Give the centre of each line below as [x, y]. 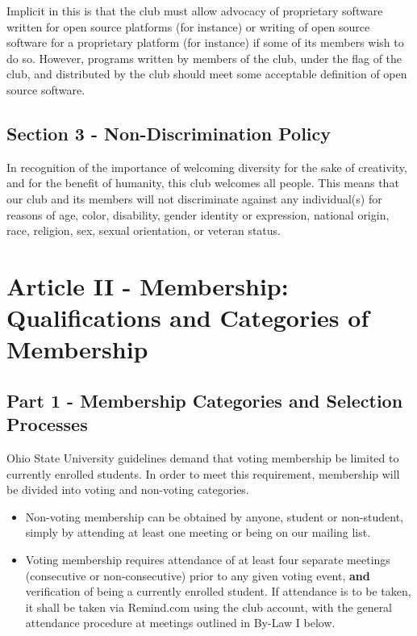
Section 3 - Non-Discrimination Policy [169, 133]
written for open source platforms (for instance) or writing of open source [188, 26]
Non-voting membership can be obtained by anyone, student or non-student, [214, 516]
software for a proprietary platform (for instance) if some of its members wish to [205, 42]
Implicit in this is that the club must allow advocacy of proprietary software [195, 10]
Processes [47, 424]
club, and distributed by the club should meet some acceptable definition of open [207, 74]
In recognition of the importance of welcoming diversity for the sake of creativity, [207, 167]
